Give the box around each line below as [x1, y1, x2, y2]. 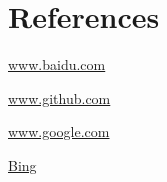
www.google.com [8, 121, 110, 142]
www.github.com [8, 87, 111, 108]
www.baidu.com [8, 54, 106, 75]
